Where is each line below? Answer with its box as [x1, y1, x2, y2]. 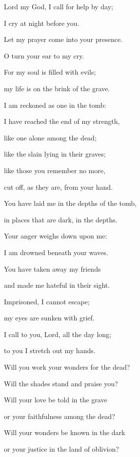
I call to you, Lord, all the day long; [4, 329, 111, 339]
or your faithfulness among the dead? [4, 411, 115, 421]
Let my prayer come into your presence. [4, 34, 123, 44]
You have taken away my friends [4, 263, 101, 274]
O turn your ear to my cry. [4, 50, 84, 60]
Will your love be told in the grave [4, 395, 107, 405]
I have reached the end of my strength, [4, 116, 120, 126]
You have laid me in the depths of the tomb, [4, 198, 137, 208]
